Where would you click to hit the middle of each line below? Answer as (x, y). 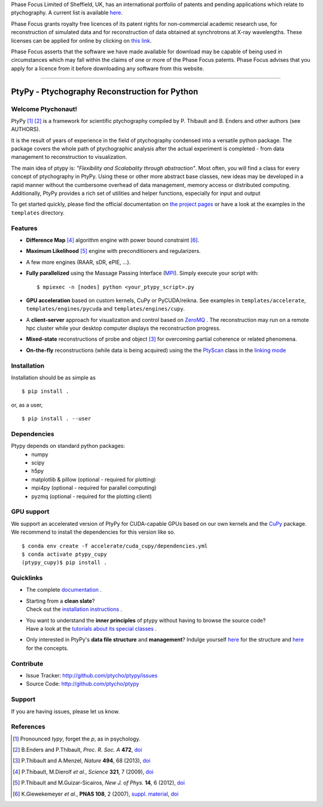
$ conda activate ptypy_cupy (64, 554)
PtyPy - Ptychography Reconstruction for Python (105, 91)
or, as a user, (27, 405)
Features (24, 228)
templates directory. (38, 212)
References (28, 727)
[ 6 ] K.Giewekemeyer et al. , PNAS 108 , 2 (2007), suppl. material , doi (96, 794)
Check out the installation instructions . (74, 609)
